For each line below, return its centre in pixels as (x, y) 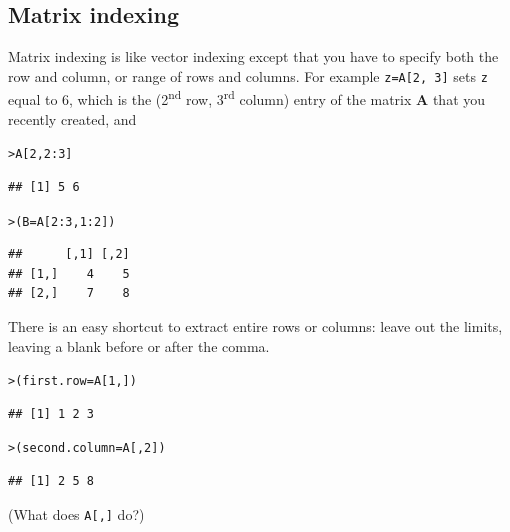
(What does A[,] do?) (76, 513)
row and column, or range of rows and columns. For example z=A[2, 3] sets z (248, 75)
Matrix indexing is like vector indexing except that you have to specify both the (253, 56)
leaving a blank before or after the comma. (139, 345)
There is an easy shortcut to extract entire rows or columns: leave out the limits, (255, 325)
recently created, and (72, 118)
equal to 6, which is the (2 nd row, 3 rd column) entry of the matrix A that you (247, 98)
